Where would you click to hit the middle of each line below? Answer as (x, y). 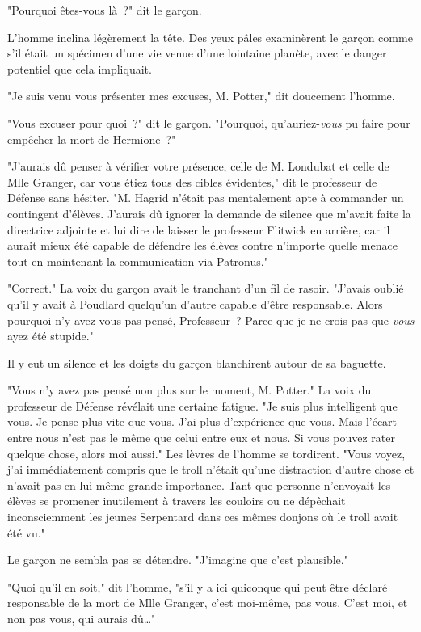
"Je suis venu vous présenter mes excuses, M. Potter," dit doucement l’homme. (201, 96)
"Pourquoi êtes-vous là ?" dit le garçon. (105, 10)
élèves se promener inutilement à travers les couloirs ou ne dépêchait (177, 501)
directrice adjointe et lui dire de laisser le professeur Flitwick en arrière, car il (199, 229)
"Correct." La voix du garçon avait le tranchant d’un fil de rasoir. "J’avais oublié (206, 288)
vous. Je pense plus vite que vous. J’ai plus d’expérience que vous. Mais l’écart (202, 421)
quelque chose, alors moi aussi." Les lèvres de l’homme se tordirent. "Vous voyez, (206, 453)
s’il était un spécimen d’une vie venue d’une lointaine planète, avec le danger (197, 53)
